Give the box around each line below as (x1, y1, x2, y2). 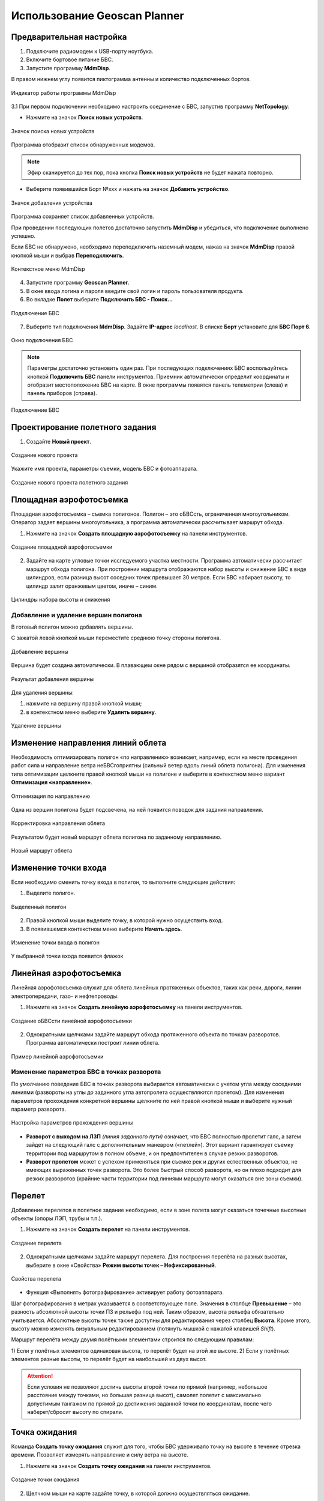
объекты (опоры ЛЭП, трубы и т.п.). (11, 1215, 103, 1222)
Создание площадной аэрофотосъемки (11, 543, 113, 551)
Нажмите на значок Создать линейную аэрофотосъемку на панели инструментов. (26, 1003, 243, 1011)
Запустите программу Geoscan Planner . (26, 279, 130, 286)
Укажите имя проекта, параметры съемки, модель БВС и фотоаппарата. (11, 465, 198, 473)
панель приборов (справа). (27, 390, 97, 397)
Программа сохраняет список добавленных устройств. (11, 213, 154, 220)
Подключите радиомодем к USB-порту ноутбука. (26, 48, 154, 55)
